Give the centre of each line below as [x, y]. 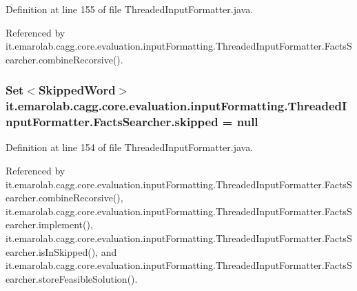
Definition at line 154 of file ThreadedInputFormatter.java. [130, 147]
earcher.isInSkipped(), [52, 251]
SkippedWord [77, 90]
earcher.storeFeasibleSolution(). [72, 278]
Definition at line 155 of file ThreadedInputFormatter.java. [130, 9]
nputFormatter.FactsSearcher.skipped [112, 122]
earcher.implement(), [49, 224]
